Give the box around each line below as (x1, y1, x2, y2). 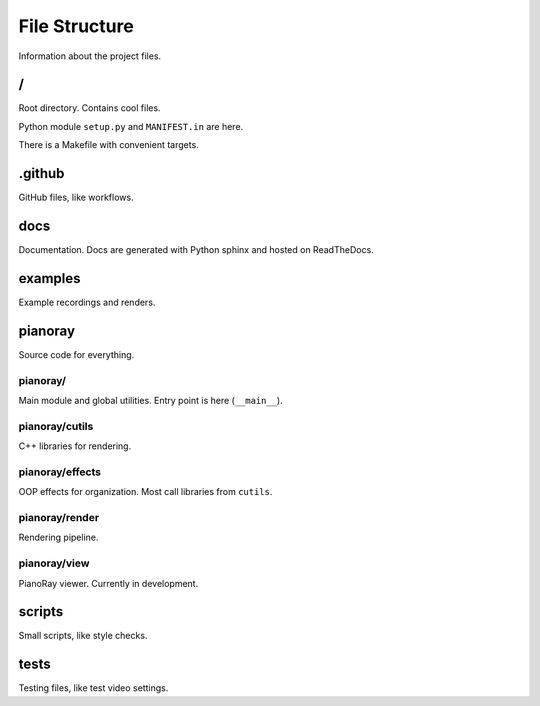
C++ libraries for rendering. (18, 440, 132, 452)
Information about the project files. (18, 50, 162, 62)
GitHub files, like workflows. (18, 191, 134, 204)
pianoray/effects (18, 465, 102, 479)
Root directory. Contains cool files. (18, 102, 161, 114)
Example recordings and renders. (18, 296, 156, 308)
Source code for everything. (18, 348, 135, 360)
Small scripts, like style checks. (18, 630, 148, 642)
